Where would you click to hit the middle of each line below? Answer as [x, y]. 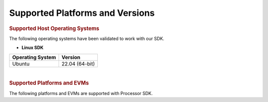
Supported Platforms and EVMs [49, 83]
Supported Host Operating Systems [54, 28]
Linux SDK [33, 48]
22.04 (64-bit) [78, 63]
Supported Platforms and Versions [82, 13]
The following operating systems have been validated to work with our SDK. [87, 38]
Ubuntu [21, 63]
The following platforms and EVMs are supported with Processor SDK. [81, 93]
